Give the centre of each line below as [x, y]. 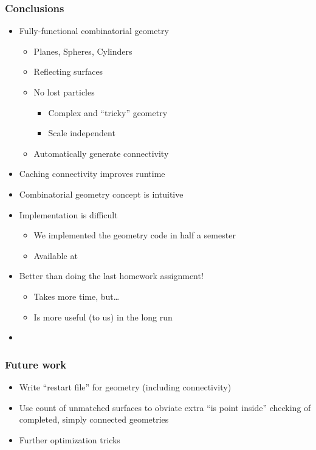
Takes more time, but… [77, 296]
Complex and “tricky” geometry [108, 112]
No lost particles [64, 92]
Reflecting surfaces [68, 71]
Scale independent [82, 133]
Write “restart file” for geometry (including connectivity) [125, 386]
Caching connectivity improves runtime [92, 174]
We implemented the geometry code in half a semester [135, 235]
